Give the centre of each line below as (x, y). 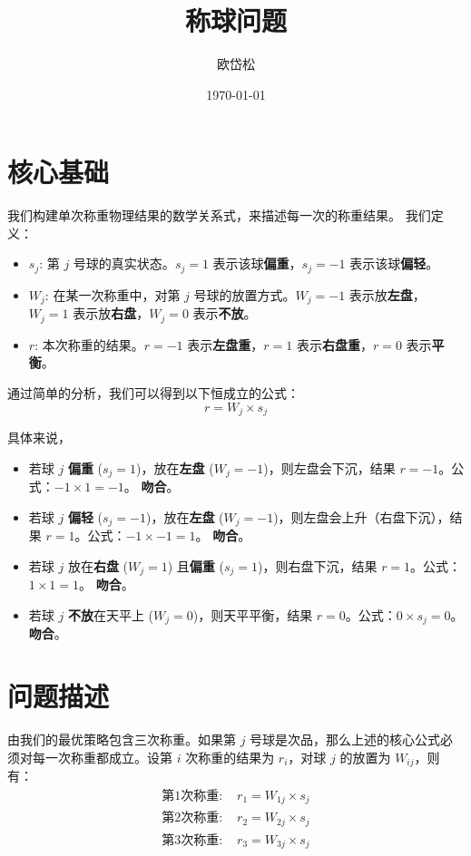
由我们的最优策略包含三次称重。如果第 (122, 739)
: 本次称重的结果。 (89, 344)
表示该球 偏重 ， (257, 263)
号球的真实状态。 (124, 263)
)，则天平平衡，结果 (253, 614)
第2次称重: (192, 818)
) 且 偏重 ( (196, 565)
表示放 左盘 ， (387, 294)
